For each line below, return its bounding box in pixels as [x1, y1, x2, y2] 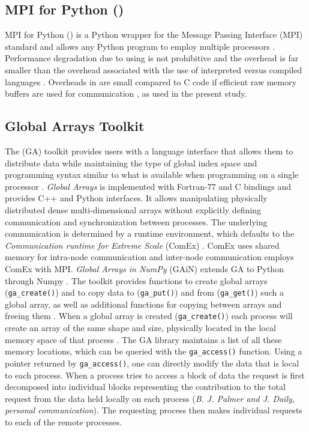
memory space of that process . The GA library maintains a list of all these [5, 333, 282, 345]
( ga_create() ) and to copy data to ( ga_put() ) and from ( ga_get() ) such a [5, 286, 284, 299]
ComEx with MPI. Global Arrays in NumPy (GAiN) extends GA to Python [5, 262, 284, 275]
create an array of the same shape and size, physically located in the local [5, 321, 276, 333]
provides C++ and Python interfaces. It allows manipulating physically [5, 192, 268, 204]
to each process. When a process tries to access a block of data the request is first [5, 368, 305, 381]
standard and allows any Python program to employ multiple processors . [5, 40, 275, 52]
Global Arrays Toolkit [5, 117, 145, 135]
